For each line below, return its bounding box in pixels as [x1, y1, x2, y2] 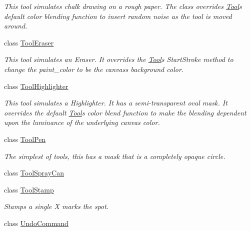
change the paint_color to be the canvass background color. [4, 63, 184, 74]
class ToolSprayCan [4, 167, 64, 178]
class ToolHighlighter [4, 80, 68, 91]
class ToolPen [4, 133, 46, 144]
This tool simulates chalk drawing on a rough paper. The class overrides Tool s [4, 1, 242, 11]
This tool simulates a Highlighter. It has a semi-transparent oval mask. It [4, 97, 227, 108]
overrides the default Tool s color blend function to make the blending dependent [4, 107, 246, 117]
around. [4, 20, 27, 31]
